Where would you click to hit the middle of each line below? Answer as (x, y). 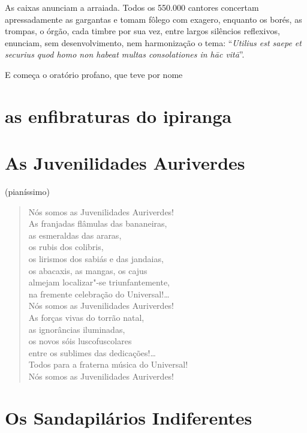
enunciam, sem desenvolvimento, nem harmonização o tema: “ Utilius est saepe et (153, 42)
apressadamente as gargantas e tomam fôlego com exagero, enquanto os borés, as (153, 19)
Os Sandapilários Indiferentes (129, 417)
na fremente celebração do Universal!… (99, 294)
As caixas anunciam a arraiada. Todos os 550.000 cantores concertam (132, 7)
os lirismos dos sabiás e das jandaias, (96, 259)
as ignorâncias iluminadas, (77, 329)
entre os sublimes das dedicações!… (92, 352)
